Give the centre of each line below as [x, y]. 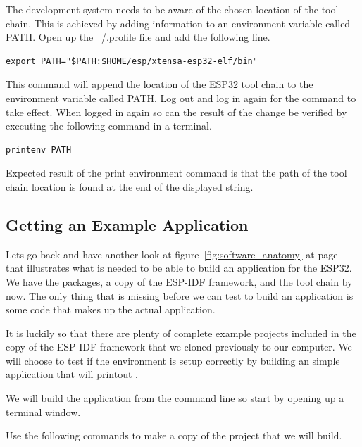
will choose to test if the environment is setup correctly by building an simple [173, 360]
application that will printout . [72, 374]
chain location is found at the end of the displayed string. [130, 186]
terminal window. [43, 411]
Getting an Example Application [127, 224]
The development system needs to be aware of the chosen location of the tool [172, 9]
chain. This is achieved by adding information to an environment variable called [178, 23]
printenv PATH [39, 150]
